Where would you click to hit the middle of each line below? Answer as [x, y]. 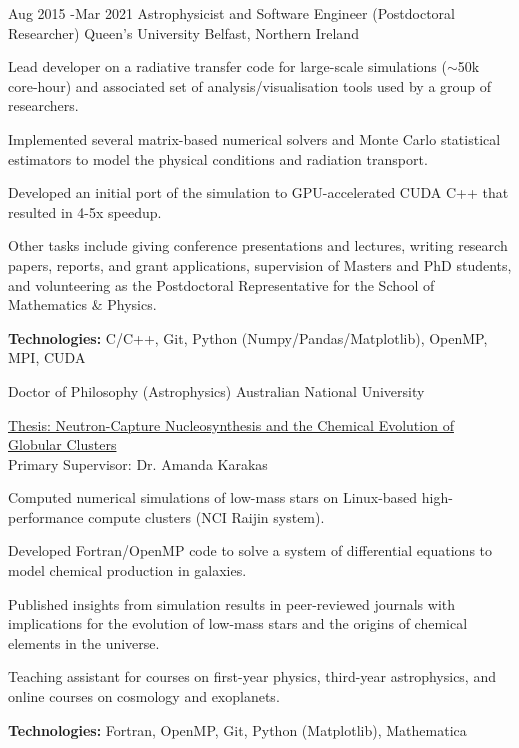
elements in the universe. [84, 642]
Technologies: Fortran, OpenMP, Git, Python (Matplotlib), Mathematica [237, 729]
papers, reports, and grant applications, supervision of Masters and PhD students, [260, 264]
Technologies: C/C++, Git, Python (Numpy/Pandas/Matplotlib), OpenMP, [248, 337]
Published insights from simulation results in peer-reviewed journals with [232, 603]
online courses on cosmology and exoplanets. [144, 696]
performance [46, 516]
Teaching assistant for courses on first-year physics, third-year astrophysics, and [252, 676]
